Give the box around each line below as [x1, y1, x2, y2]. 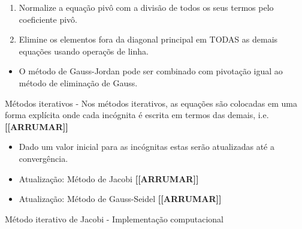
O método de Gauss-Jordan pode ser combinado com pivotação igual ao [19, 65, 283, 77]
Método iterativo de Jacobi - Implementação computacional [5, 212, 224, 225]
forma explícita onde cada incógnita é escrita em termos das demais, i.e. [5, 109, 269, 121]
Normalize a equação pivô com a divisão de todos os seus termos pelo [19, 1, 274, 13]
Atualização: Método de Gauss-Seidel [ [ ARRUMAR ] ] [19, 192, 222, 205]
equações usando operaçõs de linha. [19, 44, 149, 57]
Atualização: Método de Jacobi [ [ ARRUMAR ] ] [19, 172, 199, 185]
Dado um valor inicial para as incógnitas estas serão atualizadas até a [19, 140, 274, 153]
